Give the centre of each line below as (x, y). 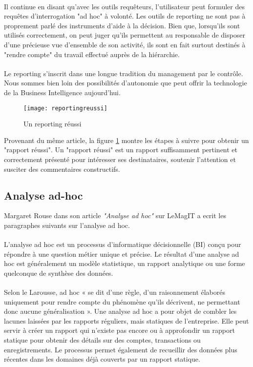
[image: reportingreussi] (65, 108)
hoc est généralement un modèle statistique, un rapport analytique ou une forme (125, 263)
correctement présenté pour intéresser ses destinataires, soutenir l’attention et (120, 159)
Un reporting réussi (53, 124)
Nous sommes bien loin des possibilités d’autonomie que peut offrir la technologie (126, 83)
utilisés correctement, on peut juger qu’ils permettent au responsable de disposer (125, 35)
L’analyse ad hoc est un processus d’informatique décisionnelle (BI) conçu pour (123, 244)
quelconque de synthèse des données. (59, 273)
